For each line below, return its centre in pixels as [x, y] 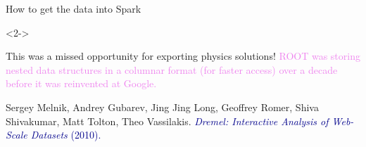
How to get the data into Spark [74, 8]
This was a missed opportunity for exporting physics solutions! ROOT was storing [183, 56]
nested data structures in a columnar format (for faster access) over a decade [172, 69]
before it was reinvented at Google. [81, 83]
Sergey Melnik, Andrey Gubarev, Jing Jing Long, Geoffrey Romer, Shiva [162, 107]
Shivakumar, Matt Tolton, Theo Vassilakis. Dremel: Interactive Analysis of [167, 121]
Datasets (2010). [66, 135]
